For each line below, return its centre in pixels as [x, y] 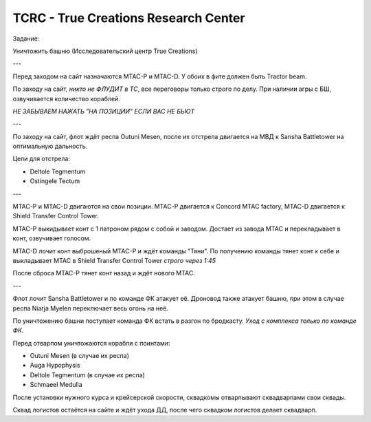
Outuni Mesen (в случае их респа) [80, 356]
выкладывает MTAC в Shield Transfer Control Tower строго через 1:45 [114, 260]
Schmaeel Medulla [56, 385]
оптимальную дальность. [50, 146]
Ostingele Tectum [55, 181]
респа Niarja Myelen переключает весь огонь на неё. [90, 308]
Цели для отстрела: [41, 159]
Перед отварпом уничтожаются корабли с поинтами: [91, 343]
